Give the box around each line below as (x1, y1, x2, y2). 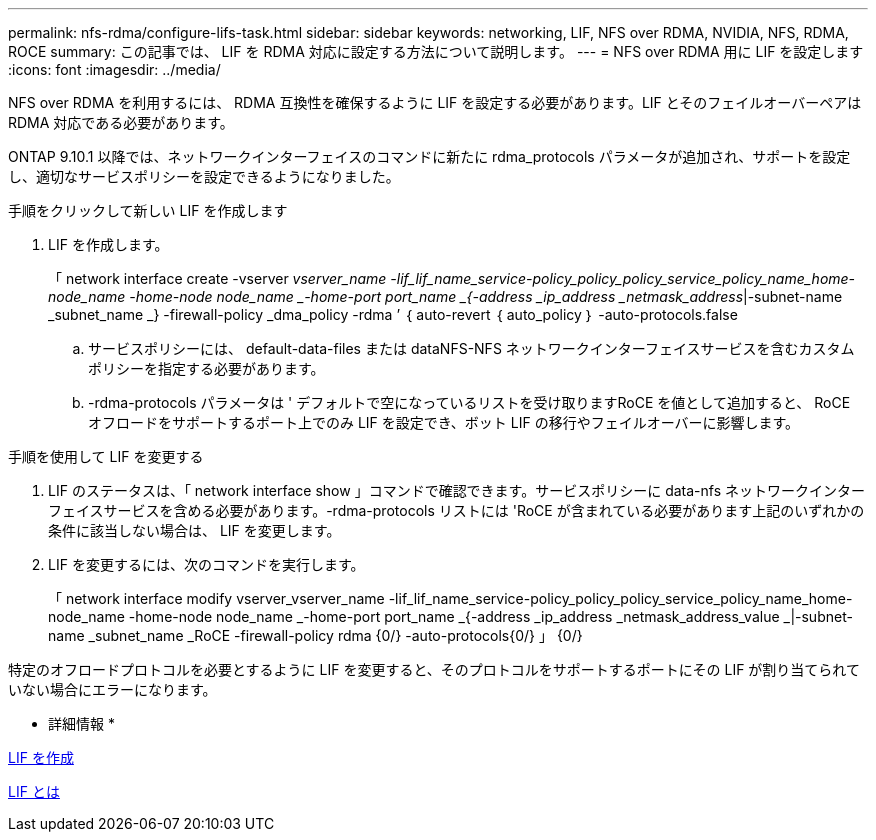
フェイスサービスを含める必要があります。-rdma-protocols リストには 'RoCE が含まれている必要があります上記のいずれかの (48, 502, 865, 519)
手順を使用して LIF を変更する (8, 448, 204, 465)
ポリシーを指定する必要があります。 (88, 360, 325, 377)
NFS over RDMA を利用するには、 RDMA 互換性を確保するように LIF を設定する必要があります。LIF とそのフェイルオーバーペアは (8, 94, 862, 111)
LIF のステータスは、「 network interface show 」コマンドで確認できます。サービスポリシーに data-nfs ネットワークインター (48, 482, 866, 499)
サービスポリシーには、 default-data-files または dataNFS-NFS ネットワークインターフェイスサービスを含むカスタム (88, 340, 855, 357)
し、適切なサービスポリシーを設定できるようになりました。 (8, 168, 400, 185)
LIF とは (8, 783, 60, 800)
